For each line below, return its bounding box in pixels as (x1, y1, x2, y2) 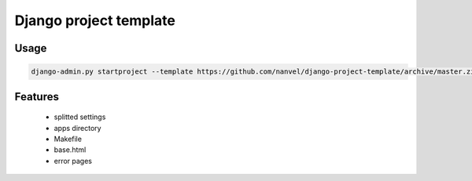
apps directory (53, 123, 101, 132)
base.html (53, 145, 87, 154)
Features (14, 90, 59, 103)
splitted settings (53, 112, 106, 121)
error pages (53, 156, 92, 165)
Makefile (53, 134, 83, 143)
